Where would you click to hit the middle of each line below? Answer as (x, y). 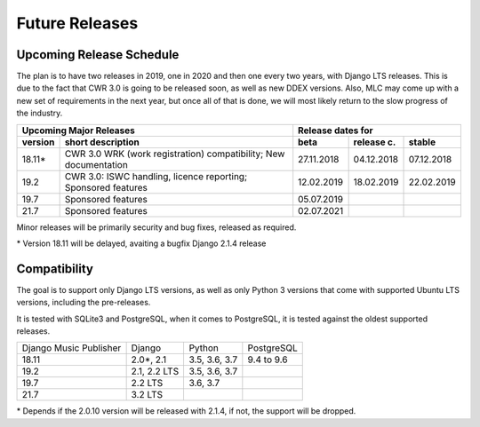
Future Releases (77, 23)
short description (102, 142)
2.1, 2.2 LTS (155, 371)
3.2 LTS (147, 395)
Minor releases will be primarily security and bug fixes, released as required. (156, 227)
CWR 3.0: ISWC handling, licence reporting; (156, 176)
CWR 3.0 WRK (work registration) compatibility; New (175, 154)
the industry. (40, 113)
